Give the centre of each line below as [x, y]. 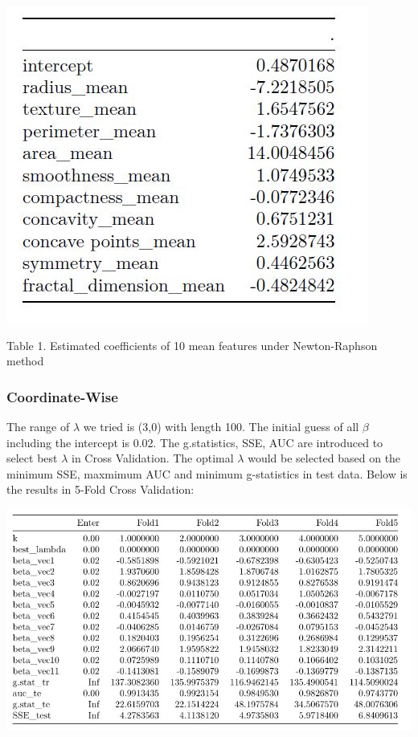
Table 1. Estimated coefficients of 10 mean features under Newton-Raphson [192, 345]
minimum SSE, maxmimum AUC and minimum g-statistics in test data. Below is [207, 473]
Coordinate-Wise [62, 396]
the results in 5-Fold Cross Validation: [100, 489]
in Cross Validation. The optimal [153, 458]
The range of [38, 426]
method [25, 361]
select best [32, 458]
